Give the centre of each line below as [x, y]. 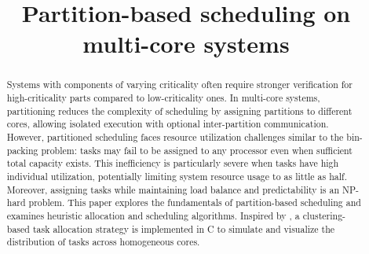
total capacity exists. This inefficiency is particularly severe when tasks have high [173, 163]
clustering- [324, 215]
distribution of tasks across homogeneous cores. [103, 242]
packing [22, 150]
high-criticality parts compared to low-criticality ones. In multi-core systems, [163, 98]
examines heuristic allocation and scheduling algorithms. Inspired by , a [153, 215]
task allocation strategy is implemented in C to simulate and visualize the [184, 228]
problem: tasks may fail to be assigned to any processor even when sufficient [197, 150]
